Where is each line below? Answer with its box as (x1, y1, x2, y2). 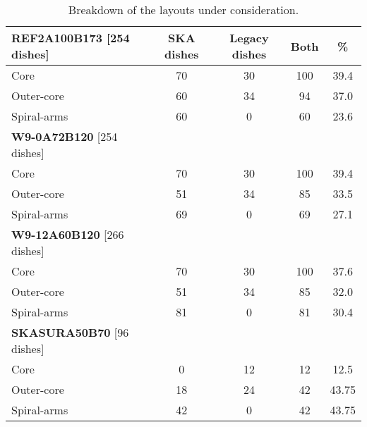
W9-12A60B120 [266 (11, 226, 124, 242)
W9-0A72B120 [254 (11, 128, 118, 144)
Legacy (229, 30, 269, 46)
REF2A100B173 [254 (11, 30, 130, 46)
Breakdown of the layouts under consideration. (68, 1, 299, 18)
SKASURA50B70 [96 (11, 324, 129, 340)
